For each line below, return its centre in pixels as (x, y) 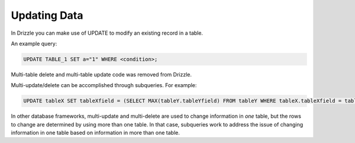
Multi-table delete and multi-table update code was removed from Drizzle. (101, 74)
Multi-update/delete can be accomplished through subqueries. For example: (104, 85)
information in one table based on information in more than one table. (95, 133)
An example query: (34, 44)
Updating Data (47, 15)
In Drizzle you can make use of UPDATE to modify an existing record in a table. (107, 33)
